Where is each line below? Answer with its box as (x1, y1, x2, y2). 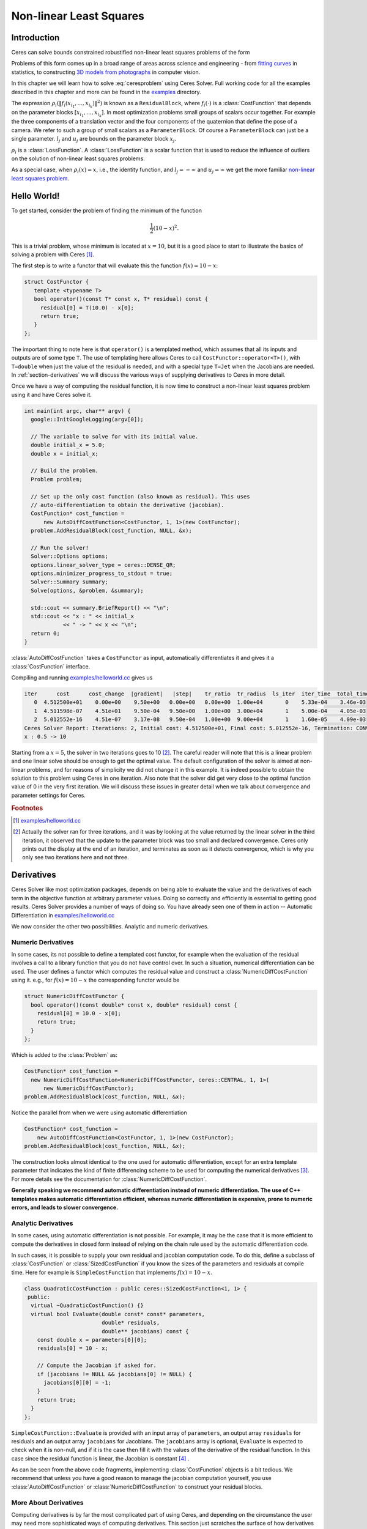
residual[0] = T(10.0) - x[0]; (40, 304, 135, 311)
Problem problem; (31, 476, 83, 483)
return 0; (31, 630, 61, 637)
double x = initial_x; (31, 450, 99, 457)
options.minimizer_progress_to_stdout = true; (31, 570, 173, 577)
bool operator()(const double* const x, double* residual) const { (31, 1001, 237, 1009)
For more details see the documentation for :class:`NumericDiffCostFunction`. (11, 1175, 207, 1183)
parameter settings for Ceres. (11, 791, 86, 799)
